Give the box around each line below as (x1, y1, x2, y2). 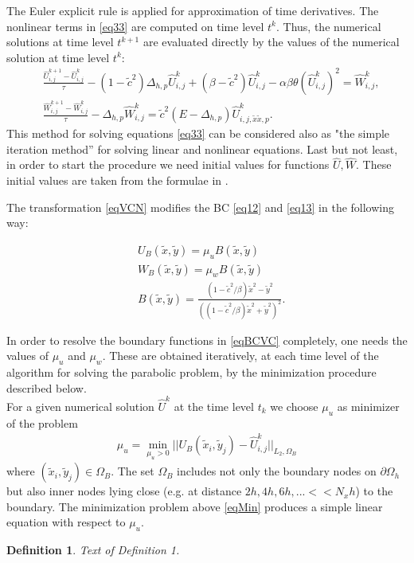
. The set (111, 463, 154, 479)
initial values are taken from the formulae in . (6, 172, 228, 189)
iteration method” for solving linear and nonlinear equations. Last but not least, (6, 140, 398, 157)
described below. (6, 379, 87, 396)
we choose (270, 397, 318, 414)
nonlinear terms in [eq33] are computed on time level (6, 18, 264, 34)
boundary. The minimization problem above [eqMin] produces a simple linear (6, 498, 383, 514)
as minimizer (337, 397, 400, 414)
